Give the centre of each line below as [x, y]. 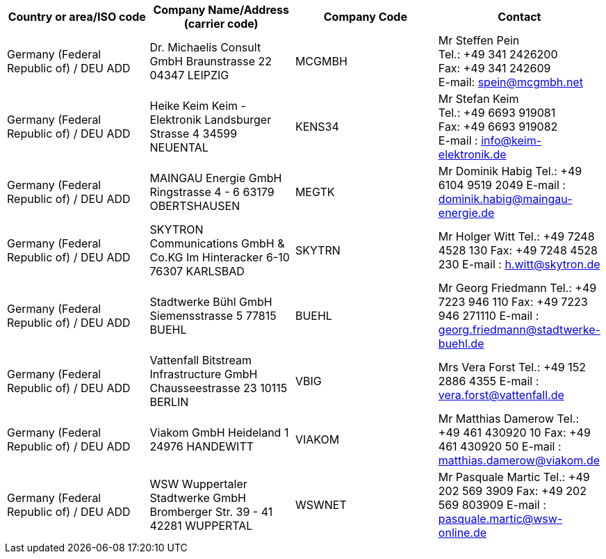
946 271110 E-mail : [489, 316]
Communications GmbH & [217, 243]
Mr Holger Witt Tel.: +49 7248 [516, 236]
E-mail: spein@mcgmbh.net [510, 82]
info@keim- [511, 140]
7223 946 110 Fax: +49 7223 [513, 302]
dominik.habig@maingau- [505, 199]
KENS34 [317, 127]
